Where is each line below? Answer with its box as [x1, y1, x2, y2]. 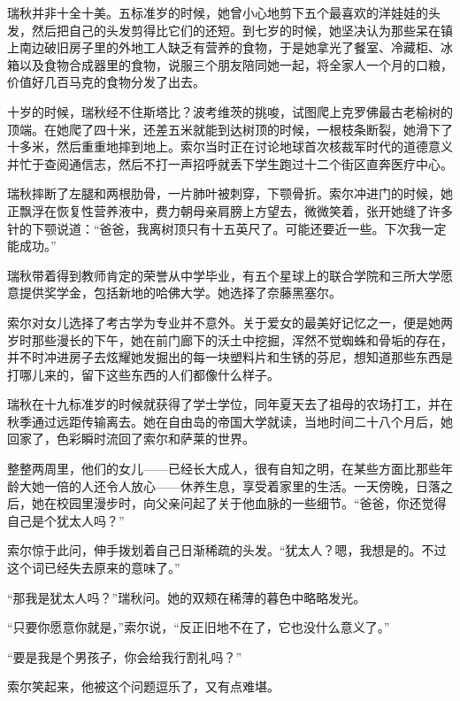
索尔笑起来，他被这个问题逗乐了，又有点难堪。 [7, 677, 280, 696]
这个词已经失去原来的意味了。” [7, 558, 180, 577]
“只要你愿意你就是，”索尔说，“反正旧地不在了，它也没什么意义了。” [7, 618, 390, 636]
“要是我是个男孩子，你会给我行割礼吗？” [7, 647, 242, 666]
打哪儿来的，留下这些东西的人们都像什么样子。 [7, 365, 280, 383]
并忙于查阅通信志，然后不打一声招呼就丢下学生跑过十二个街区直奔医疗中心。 [7, 154, 453, 173]
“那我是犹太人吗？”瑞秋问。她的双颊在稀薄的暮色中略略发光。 [7, 588, 366, 606]
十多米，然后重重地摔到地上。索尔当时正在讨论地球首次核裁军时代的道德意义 [7, 137, 453, 156]
